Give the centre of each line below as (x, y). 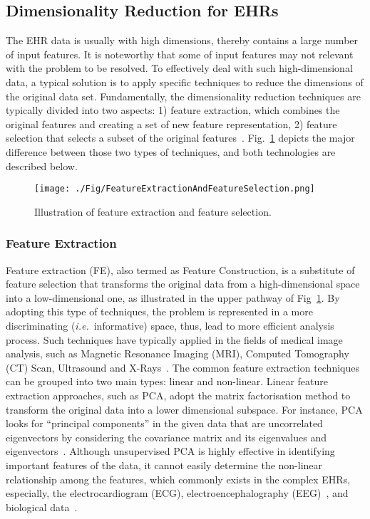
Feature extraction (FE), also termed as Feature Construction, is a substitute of (180, 269)
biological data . (42, 507)
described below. (42, 166)
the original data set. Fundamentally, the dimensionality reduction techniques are (183, 96)
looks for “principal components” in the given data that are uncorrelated (164, 423)
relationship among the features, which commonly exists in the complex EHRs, (178, 479)
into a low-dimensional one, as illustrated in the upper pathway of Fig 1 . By (173, 297)
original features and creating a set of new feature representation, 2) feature (171, 124)
